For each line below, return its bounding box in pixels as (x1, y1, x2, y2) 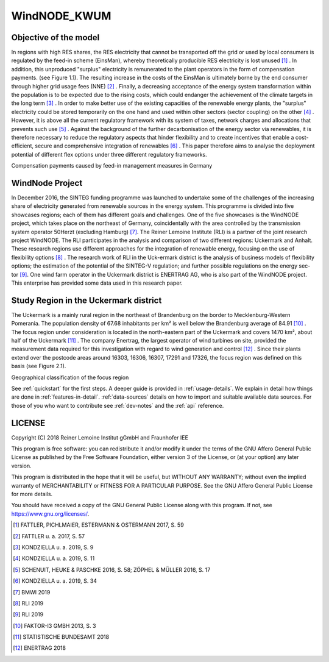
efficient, (11, 142, 34, 149)
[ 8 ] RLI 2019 (13, 599, 44, 607)
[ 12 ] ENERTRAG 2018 (13, 644, 66, 652)
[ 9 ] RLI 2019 (13, 611, 44, 618)
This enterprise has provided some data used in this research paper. (11, 279, 183, 287)
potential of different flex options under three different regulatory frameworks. (11, 151, 207, 158)
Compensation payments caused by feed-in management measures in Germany (11, 162, 213, 169)
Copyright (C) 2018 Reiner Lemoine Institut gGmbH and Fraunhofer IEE (11, 433, 189, 441)
